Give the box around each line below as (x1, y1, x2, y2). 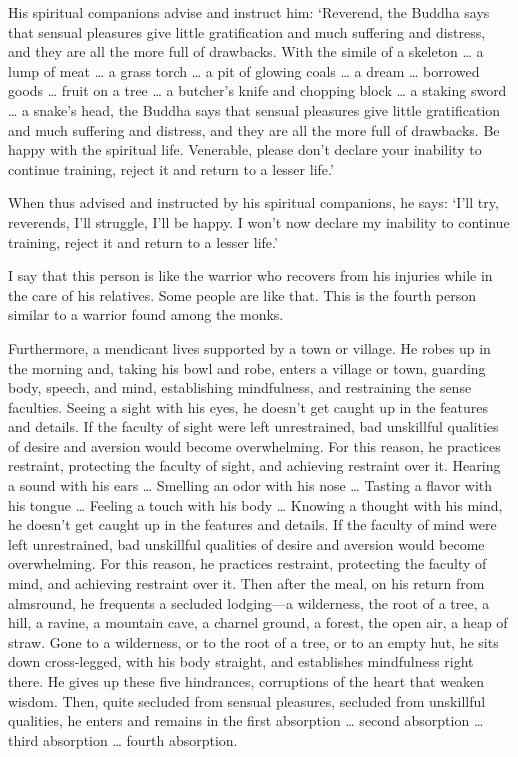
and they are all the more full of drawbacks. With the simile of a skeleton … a (8, 41, 484, 62)
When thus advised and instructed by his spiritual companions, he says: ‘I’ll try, (8, 192, 499, 213)
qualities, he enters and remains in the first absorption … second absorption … (8, 710, 484, 731)
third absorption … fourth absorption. (8, 729, 238, 750)
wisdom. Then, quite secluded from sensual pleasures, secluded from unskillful (8, 690, 486, 711)
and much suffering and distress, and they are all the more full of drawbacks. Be (8, 119, 500, 140)
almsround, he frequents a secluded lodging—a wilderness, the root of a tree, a (8, 592, 490, 613)
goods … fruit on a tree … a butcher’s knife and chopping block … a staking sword (8, 80, 507, 101)
